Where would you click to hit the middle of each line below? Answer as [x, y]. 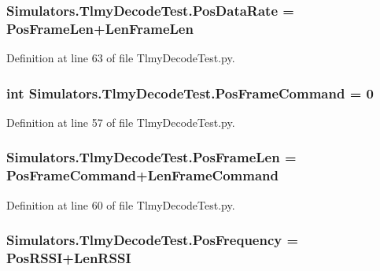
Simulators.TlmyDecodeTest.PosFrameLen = [151, 157]
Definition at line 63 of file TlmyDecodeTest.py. [121, 58]
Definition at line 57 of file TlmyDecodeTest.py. [121, 122]
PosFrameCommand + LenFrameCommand [142, 175]
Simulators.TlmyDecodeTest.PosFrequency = [153, 240]
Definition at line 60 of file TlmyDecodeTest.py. [121, 204]
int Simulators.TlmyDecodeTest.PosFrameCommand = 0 [190, 93]
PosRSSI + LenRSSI [69, 258]
